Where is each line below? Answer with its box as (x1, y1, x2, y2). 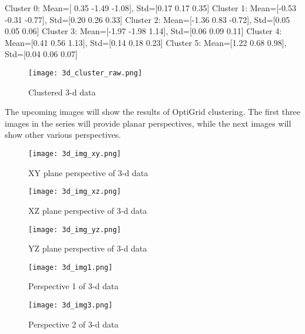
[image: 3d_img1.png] (28, 263, 113, 272)
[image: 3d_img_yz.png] (28, 225, 121, 234)
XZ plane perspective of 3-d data (28, 204, 147, 216)
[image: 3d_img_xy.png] (28, 150, 121, 158)
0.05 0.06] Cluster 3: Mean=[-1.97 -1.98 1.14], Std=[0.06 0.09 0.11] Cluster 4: (5, 25, 282, 37)
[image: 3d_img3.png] (28, 301, 113, 309)
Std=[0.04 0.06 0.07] (5, 48, 78, 60)
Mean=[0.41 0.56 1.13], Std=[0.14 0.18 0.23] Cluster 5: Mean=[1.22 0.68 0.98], (5, 36, 287, 48)
